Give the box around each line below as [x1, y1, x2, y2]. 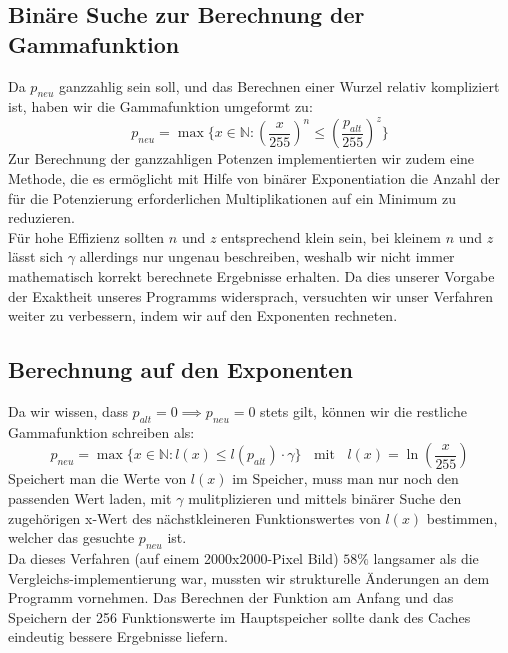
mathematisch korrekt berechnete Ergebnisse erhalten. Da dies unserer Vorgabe [8, 266, 495, 287]
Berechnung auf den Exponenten [8, 354, 353, 385]
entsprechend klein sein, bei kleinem [221, 226, 442, 247]
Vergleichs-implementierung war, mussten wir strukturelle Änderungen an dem [8, 567, 490, 588]
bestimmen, [426, 507, 498, 528]
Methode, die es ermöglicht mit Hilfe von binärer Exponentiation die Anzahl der [8, 168, 501, 189]
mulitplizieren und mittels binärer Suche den [188, 488, 462, 509]
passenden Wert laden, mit [8, 488, 172, 509]
